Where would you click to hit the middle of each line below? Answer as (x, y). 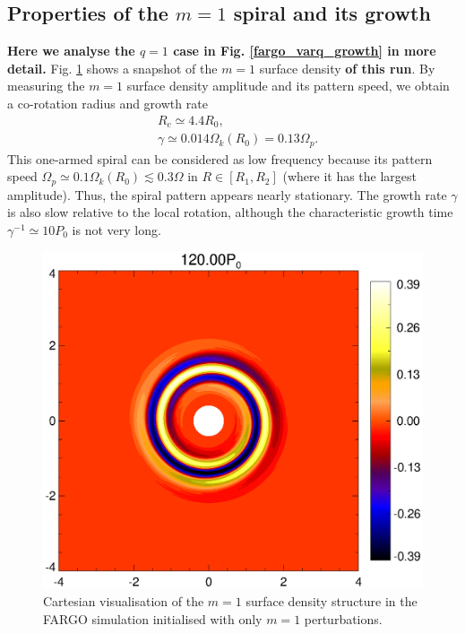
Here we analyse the (71, 51)
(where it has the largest (350, 176)
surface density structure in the (332, 601)
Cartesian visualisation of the (124, 601)
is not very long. (116, 229)
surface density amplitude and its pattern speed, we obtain (288, 86)
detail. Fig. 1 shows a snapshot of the (112, 68)
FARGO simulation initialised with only (153, 618)
